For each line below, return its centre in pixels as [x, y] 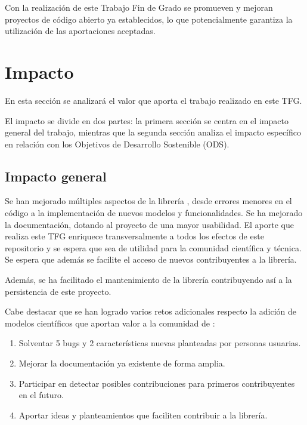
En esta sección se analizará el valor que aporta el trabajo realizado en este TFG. [153, 100]
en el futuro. [41, 395]
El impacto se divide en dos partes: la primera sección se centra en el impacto [147, 120]
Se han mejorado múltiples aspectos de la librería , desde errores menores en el [148, 201]
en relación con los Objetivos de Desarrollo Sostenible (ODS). [117, 144]
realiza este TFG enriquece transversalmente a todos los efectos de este [134, 236]
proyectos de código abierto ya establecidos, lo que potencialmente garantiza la [149, 19]
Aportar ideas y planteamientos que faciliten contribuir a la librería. [143, 415]
